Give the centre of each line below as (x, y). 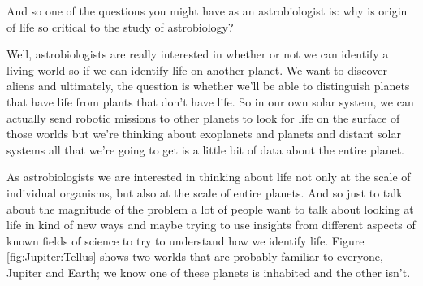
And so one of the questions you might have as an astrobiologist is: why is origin (207, 11)
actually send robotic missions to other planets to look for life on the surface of (203, 117)
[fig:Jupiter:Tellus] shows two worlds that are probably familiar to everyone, (195, 256)
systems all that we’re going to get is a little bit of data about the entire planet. (205, 149)
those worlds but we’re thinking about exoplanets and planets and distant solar (204, 134)
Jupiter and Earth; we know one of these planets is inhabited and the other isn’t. (209, 272)
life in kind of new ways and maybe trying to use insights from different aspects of (211, 225)
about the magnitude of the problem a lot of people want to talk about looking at (210, 208)
